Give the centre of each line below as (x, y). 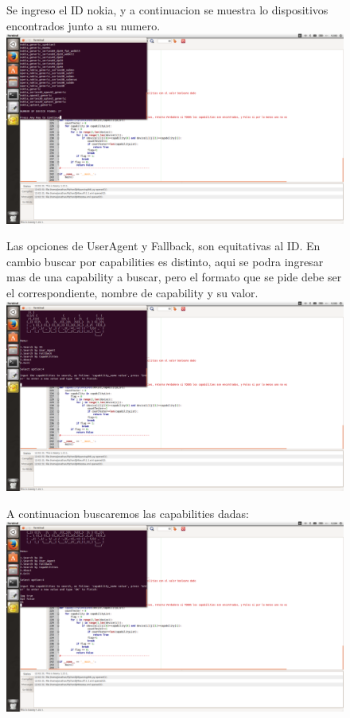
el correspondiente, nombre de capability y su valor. (132, 293)
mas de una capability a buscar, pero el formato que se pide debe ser (174, 277)
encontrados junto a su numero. (84, 25)
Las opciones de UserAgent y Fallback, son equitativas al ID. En (163, 246)
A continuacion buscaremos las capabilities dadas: (128, 513)
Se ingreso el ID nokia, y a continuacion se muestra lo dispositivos (167, 10)
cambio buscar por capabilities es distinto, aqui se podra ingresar (165, 261)
